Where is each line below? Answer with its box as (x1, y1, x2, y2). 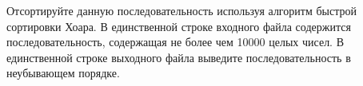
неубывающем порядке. (6, 64, 120, 81)
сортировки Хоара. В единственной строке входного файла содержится (6, 18, 351, 34)
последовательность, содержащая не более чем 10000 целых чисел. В (6, 33, 345, 50)
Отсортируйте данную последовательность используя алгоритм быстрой (6, 2, 357, 18)
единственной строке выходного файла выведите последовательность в (6, 49, 351, 65)
